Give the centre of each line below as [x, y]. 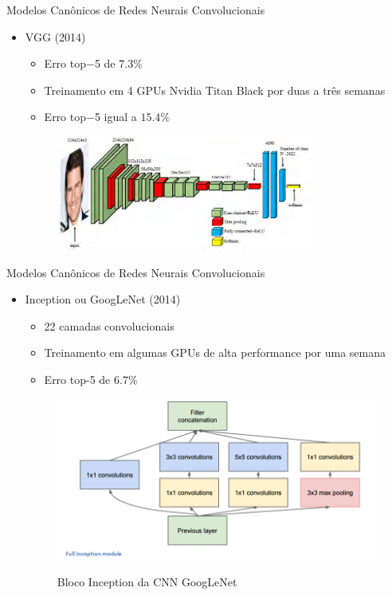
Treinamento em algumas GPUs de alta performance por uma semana [215, 352]
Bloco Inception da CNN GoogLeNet [147, 582]
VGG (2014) [55, 36]
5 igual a [116, 117]
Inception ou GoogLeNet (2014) [103, 299]
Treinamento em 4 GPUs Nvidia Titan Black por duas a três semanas [215, 90]
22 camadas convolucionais [109, 325]
